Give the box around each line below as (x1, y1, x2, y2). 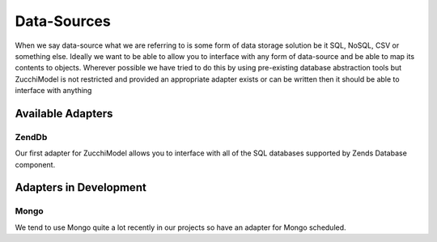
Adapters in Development (15, 180, 147, 194)
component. (15, 159, 56, 169)
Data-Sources (15, 12, 111, 30)
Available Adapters (15, 106, 113, 121)
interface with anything (15, 86, 92, 96)
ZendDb (15, 131, 48, 142)
